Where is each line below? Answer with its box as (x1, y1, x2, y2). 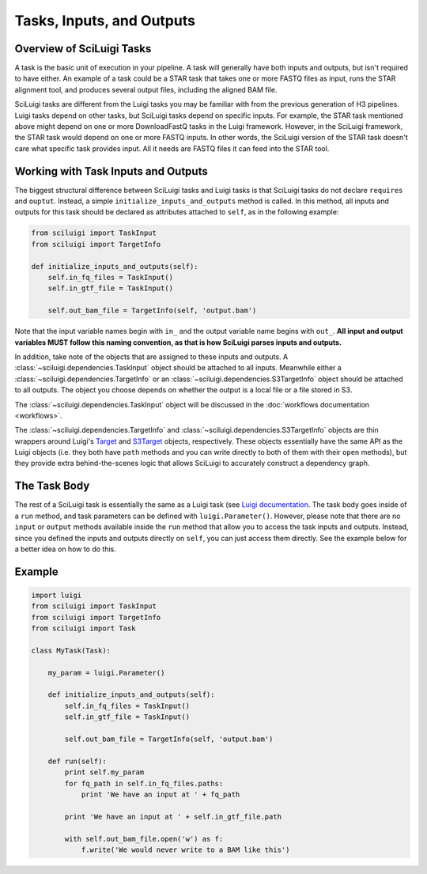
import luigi (31, 590, 82, 600)
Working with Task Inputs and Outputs (14, 165, 209, 178)
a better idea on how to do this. (14, 544, 116, 554)
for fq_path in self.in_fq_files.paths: (64, 779, 224, 788)
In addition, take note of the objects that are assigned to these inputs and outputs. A (14, 352, 289, 361)
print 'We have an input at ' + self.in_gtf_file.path (64, 812, 282, 821)
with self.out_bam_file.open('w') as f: (64, 834, 224, 843)
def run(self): (47, 756, 107, 766)
